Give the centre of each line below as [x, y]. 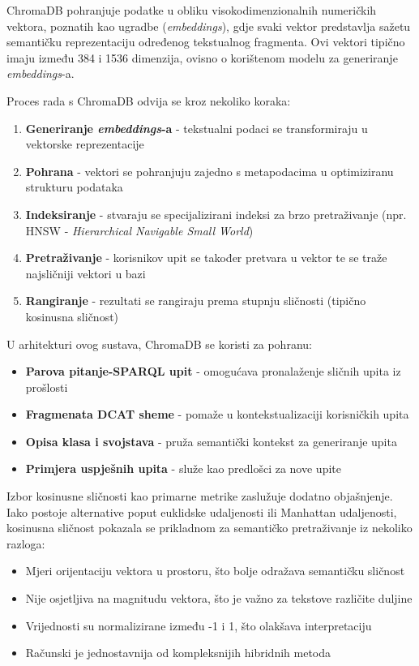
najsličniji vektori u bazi [86, 273]
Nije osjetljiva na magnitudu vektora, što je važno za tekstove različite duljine [219, 598]
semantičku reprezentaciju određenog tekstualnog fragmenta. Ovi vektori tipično [206, 42]
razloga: [26, 543]
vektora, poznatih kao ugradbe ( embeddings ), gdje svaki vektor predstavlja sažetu [209, 26]
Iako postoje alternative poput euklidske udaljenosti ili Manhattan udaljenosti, [202, 511]
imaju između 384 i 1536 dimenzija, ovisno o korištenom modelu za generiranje [202, 57]
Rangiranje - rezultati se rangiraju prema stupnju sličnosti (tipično [196, 301]
